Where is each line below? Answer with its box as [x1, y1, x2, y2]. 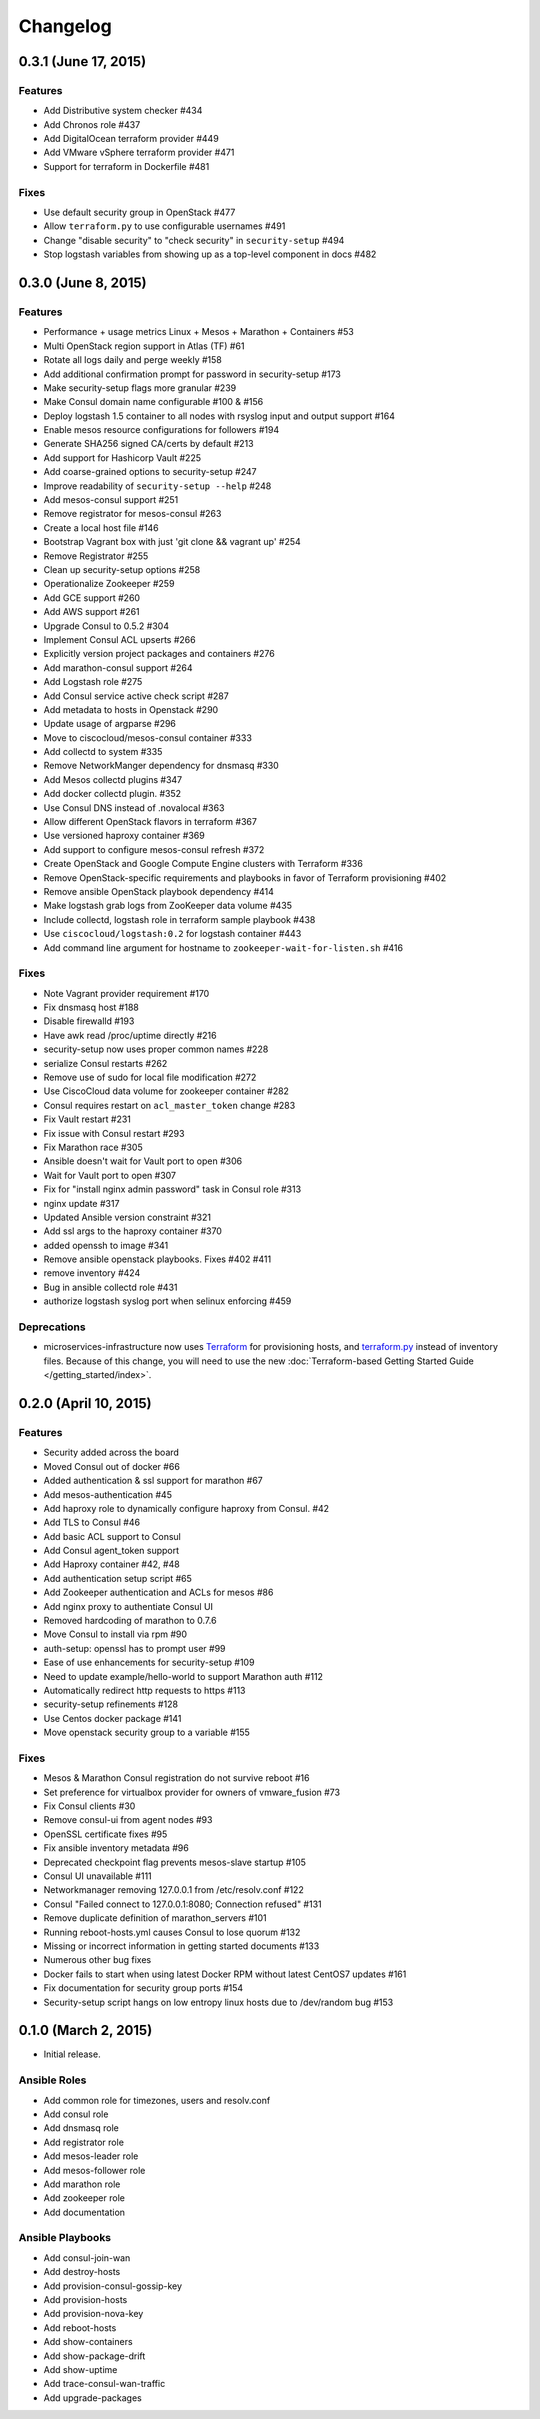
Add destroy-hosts [43, 2266, 121, 2278]
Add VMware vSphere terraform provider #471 [43, 146, 235, 159]
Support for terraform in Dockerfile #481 [43, 160, 210, 172]
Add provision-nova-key [43, 2308, 144, 2320]
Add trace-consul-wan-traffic [43, 2378, 166, 2390]
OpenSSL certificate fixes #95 [43, 1828, 168, 1840]
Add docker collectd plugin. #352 [43, 788, 182, 800]
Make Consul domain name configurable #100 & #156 [43, 396, 264, 408]
